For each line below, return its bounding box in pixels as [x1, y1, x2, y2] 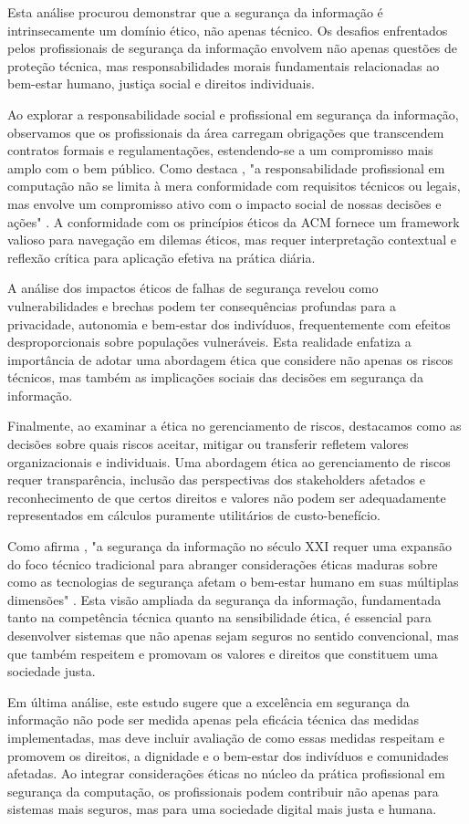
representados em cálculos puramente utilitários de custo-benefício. [7, 506, 380, 525]
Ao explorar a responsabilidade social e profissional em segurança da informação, [7, 104, 459, 123]
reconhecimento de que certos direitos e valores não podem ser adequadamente [7, 487, 446, 506]
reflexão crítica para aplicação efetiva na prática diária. [7, 247, 316, 266]
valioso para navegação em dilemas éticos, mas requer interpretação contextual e [7, 230, 456, 249]
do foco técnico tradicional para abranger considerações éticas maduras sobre [7, 554, 438, 573]
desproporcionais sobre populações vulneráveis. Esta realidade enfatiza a [7, 332, 412, 351]
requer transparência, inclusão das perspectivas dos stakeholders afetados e [7, 470, 425, 489]
